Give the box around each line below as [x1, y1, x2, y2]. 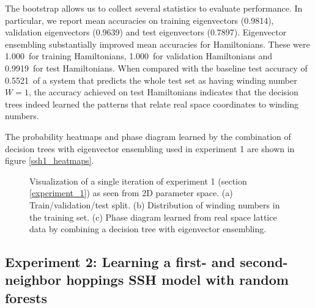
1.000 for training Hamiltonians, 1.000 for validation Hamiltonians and [5, 50, 273, 62]
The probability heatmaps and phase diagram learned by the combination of [5, 130, 291, 142]
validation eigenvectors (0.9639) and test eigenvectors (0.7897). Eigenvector [5, 26, 287, 38]
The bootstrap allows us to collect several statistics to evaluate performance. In [5, 2, 303, 14]
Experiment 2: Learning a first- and [5, 252, 235, 271]
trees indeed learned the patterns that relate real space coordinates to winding [5, 97, 299, 110]
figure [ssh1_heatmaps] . [5, 154, 94, 167]
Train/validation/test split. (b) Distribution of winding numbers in [29, 198, 280, 211]
